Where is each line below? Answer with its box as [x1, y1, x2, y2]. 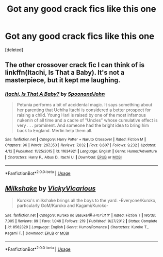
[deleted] [5, 47, 23, 52]
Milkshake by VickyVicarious [5, 185, 96, 193]
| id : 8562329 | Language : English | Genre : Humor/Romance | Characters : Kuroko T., [5, 225, 149, 230]
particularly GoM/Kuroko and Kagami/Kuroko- [16, 203, 109, 208]
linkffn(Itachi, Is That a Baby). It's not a [5, 69, 125, 77]
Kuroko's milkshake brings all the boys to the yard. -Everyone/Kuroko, [16, 197, 157, 203]
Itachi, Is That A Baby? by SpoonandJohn [5, 91, 105, 98]
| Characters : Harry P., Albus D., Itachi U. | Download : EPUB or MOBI [5, 154, 122, 160]
